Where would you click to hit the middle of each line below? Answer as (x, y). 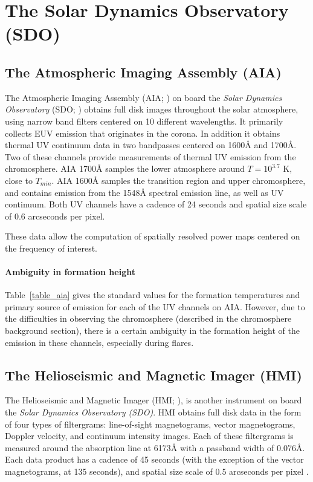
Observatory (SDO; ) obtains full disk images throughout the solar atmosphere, (152, 109)
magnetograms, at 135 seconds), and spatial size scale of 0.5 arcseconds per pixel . (157, 471)
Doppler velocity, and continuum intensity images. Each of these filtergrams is (149, 436)
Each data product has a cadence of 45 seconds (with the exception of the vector (154, 459)
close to (19, 180)
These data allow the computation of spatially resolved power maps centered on (153, 236)
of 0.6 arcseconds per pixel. (55, 216)
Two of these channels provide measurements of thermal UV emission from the (150, 156)
